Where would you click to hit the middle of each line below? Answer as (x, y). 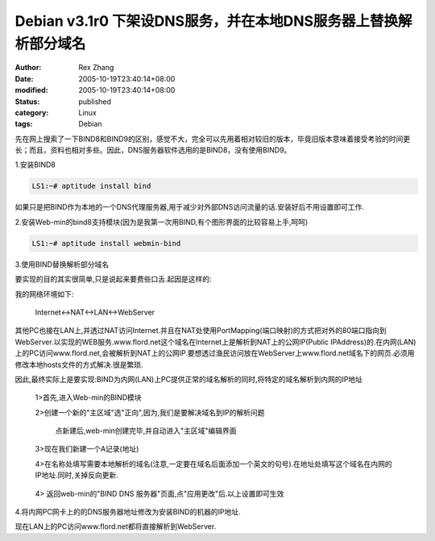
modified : (31, 90)
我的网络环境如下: (44, 293)
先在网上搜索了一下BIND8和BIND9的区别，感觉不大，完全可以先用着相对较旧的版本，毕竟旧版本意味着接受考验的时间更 (213, 139)
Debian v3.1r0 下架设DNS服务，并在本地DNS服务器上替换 (207, 21)
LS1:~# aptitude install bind (91, 186)
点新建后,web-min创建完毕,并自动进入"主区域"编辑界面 (146, 431)
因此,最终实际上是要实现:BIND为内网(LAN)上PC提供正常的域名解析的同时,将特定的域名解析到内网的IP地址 (188, 379)
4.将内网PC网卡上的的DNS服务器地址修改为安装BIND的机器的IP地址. (128, 512)
